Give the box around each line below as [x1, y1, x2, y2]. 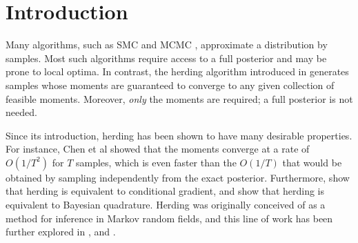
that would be [282, 155, 342, 169]
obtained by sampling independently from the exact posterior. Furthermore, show [6, 170, 350, 184]
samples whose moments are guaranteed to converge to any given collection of [6, 77, 335, 92]
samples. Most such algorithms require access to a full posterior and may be [6, 50, 327, 65]
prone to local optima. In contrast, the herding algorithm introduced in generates [6, 64, 349, 79]
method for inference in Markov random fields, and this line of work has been [6, 211, 333, 225]
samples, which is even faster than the [75, 155, 237, 169]
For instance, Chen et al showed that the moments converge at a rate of [6, 142, 310, 156]
